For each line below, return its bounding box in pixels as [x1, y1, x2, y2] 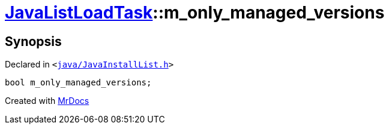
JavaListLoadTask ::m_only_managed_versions [5, 2, 385, 23]
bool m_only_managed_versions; [5, 78, 152, 88]
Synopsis [5, 33, 62, 49]
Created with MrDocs [5, 96, 89, 106]
